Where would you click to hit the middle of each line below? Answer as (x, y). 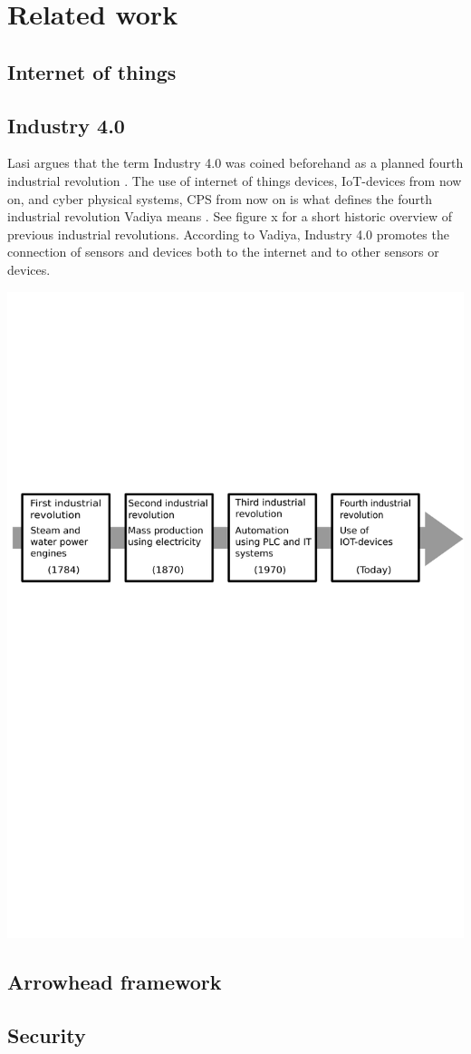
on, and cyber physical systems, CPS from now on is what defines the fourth (220, 198)
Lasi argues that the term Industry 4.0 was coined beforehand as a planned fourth (235, 163)
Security (47, 1035)
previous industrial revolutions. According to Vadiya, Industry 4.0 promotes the (228, 234)
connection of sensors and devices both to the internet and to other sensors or (223, 252)
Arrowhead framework (115, 982)
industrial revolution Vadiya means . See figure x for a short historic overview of (230, 216)
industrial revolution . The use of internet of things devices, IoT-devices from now (235, 180)
